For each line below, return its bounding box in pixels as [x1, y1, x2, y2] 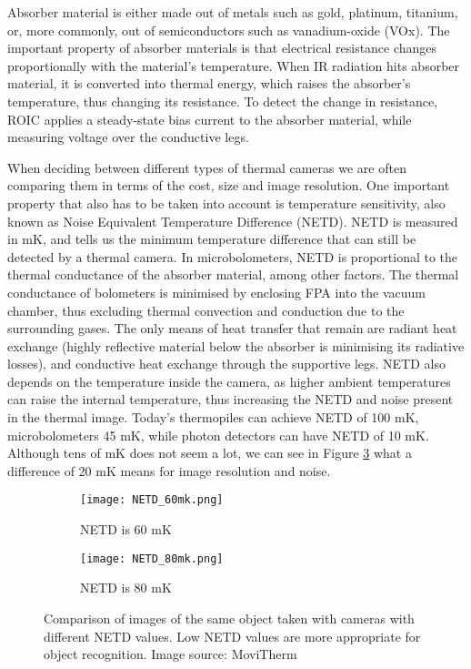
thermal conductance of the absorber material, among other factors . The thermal [7, 265, 459, 284]
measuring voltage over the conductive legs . [7, 127, 249, 147]
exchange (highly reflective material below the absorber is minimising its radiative [7, 336, 465, 355]
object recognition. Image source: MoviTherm [44, 644, 297, 664]
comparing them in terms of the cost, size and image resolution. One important [7, 176, 450, 195]
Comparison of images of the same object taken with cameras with [44, 608, 415, 627]
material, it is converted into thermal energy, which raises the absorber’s [7, 74, 411, 93]
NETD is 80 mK [80, 578, 172, 597]
